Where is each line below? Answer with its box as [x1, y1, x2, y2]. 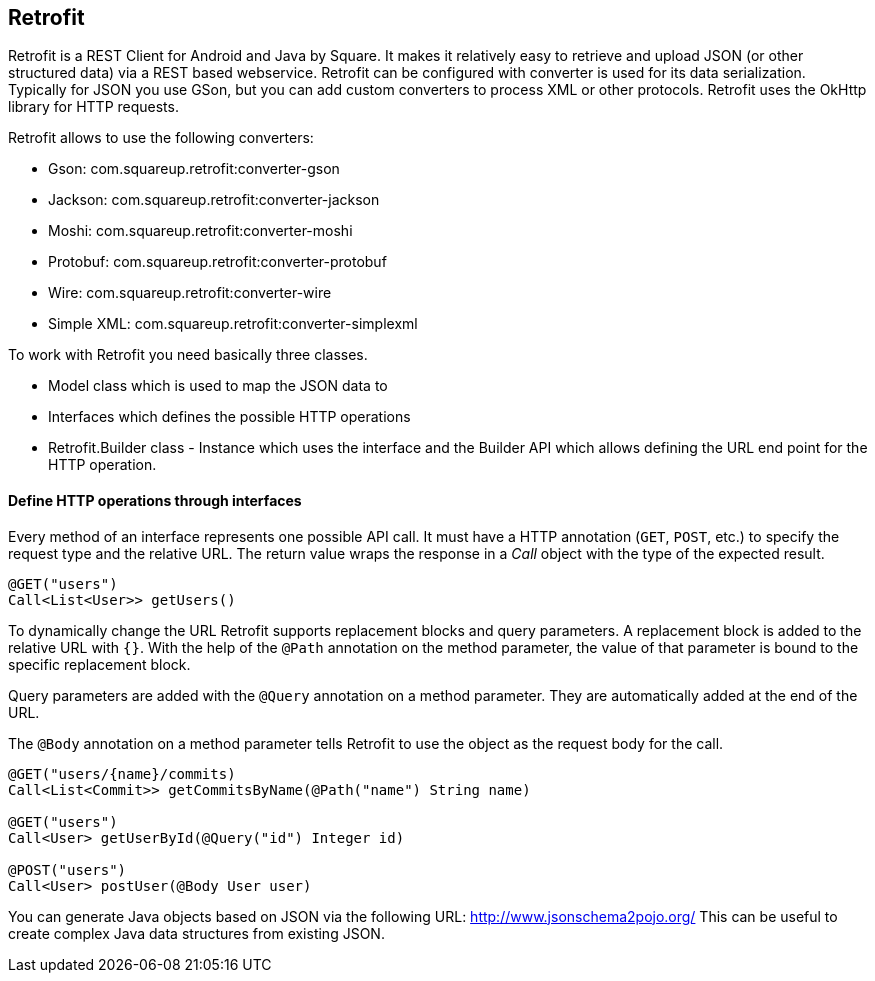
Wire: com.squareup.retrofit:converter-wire [48, 284, 332, 302]
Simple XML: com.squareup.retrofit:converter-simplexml [48, 315, 418, 333]
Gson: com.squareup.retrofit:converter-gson [48, 160, 340, 178]
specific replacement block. [8, 655, 191, 673]
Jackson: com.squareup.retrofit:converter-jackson [48, 191, 380, 209]
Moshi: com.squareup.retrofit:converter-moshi [48, 222, 353, 240]
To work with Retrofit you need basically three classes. [8, 346, 368, 364]
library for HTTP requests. [8, 98, 179, 116]
